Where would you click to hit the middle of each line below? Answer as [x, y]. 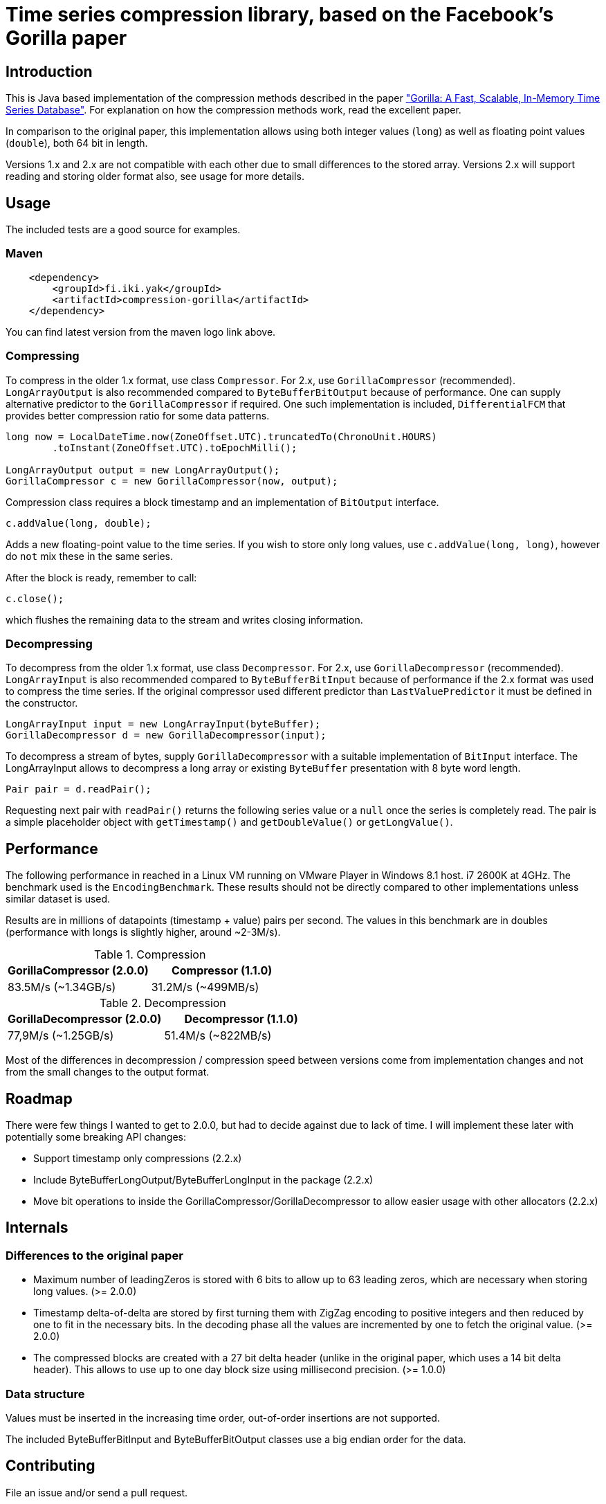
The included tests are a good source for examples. [123, 230]
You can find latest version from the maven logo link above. [141, 332]
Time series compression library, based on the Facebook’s [280, 15]
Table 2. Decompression [163, 1003]
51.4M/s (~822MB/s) [218, 1036]
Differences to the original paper [94, 1255]
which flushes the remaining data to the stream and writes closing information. [184, 619]
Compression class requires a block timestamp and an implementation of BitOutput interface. [222, 502]
